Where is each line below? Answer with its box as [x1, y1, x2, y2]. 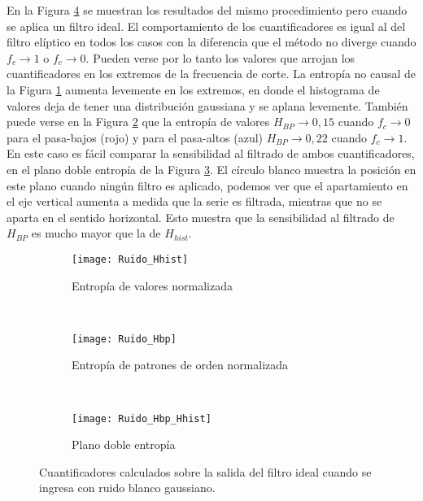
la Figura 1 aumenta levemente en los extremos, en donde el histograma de [7, 81, 380, 98]
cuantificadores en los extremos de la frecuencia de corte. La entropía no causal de [7, 65, 416, 82]
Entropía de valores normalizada [72, 277, 233, 294]
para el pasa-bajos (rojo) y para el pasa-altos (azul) [7, 129, 264, 146]
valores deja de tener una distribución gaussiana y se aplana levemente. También [7, 97, 408, 114]
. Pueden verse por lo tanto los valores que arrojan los [85, 49, 355, 66]
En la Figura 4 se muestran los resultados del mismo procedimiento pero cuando [7, 2, 408, 18]
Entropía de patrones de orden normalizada [72, 356, 289, 373]
